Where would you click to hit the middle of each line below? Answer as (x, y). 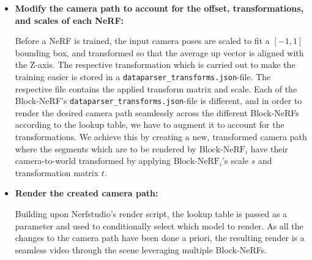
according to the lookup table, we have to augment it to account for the (150, 124)
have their (269, 148)
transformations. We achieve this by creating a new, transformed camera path (161, 137)
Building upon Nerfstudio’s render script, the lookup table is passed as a (151, 214)
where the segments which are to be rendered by (106, 148)
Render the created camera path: (87, 193)
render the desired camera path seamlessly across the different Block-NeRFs (157, 112)
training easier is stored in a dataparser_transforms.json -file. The (143, 76)
